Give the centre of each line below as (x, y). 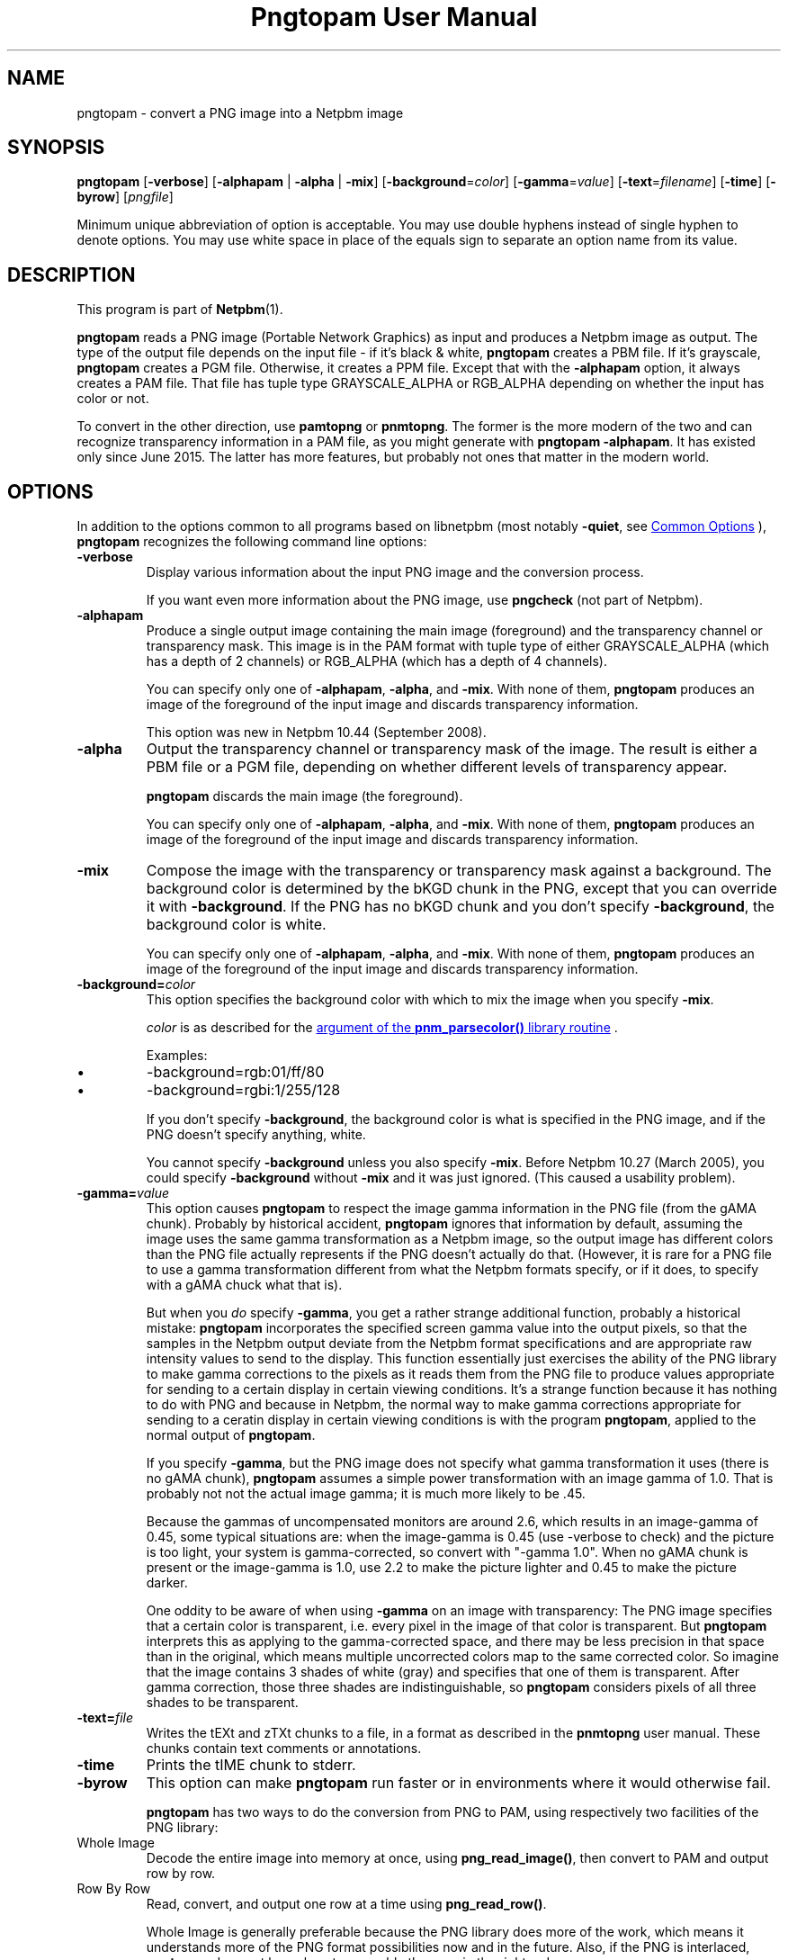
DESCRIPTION (72, 274)
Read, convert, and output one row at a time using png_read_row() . (346, 1904)
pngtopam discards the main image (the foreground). (304, 796)
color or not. (113, 399)
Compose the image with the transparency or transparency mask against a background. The (459, 871)
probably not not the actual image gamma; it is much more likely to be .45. (366, 1494)
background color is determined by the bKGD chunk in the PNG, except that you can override (461, 889)
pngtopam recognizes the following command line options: (252, 542)
